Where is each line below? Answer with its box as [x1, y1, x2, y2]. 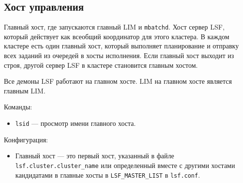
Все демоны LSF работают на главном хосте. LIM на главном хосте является [4, 76, 232, 86]
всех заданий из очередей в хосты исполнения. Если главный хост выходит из [4, 50, 234, 61]
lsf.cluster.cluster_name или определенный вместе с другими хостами [15, 160, 235, 170]
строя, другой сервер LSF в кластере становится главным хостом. [4, 60, 198, 70]
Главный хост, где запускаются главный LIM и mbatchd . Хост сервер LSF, [4, 22, 225, 32]
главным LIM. [4, 85, 46, 95]
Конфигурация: [4, 134, 48, 144]
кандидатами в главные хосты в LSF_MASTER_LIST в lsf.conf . [15, 169, 200, 180]
